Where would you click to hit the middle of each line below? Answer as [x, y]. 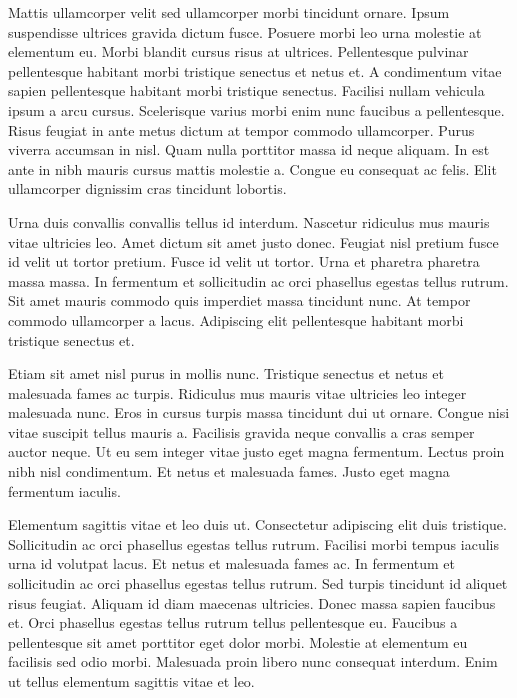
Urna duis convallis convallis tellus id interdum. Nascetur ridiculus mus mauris [249, 221]
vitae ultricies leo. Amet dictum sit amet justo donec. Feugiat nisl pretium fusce [253, 241]
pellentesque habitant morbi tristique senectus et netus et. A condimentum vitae [255, 70]
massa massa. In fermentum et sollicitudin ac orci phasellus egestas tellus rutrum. [258, 280]
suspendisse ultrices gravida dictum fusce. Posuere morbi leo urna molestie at [245, 31]
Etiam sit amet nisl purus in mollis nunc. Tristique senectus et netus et [226, 373]
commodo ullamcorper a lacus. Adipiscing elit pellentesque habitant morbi [236, 319]
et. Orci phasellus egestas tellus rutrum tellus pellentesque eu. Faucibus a [233, 622]
